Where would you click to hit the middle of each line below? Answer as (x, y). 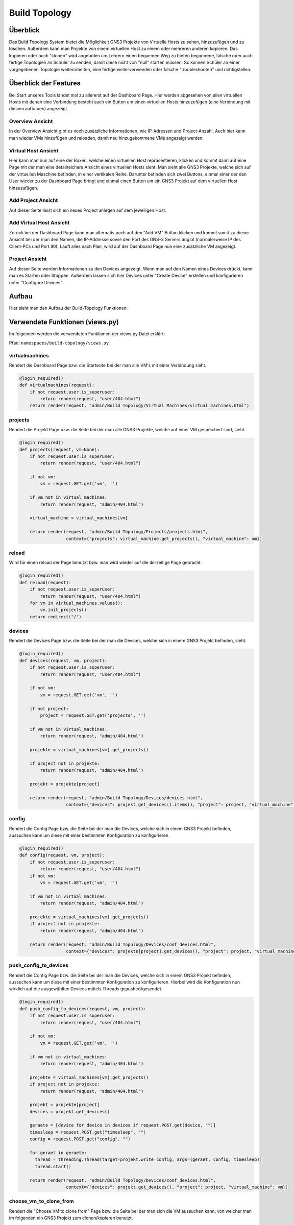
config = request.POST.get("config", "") (80, 1139)
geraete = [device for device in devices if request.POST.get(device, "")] (123, 1125)
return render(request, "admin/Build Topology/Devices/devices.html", (116, 798)
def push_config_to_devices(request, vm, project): (83, 1009)
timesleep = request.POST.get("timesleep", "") (88, 1132)
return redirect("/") (56, 617)
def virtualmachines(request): (57, 385)
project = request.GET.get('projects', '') (93, 715)
